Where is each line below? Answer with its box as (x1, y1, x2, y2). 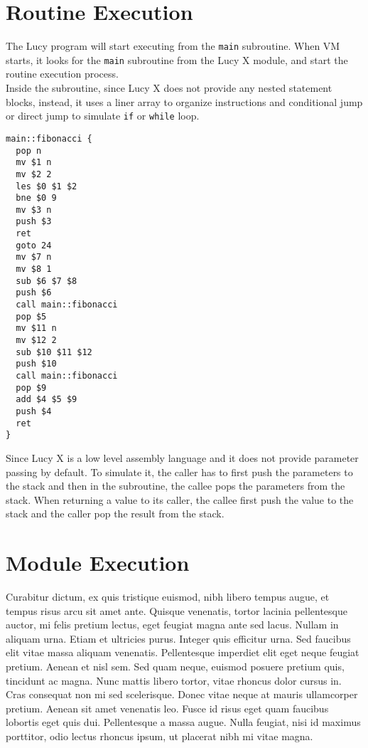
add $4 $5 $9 (16, 394, 77, 405)
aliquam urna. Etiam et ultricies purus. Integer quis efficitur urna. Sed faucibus (6, 631, 351, 646)
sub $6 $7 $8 (16, 275, 77, 286)
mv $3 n (16, 204, 52, 215)
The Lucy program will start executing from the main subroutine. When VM (6, 38, 340, 53)
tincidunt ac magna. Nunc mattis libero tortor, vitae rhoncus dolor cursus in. (6, 673, 342, 688)
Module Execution (6, 548, 190, 577)
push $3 (16, 216, 52, 227)
